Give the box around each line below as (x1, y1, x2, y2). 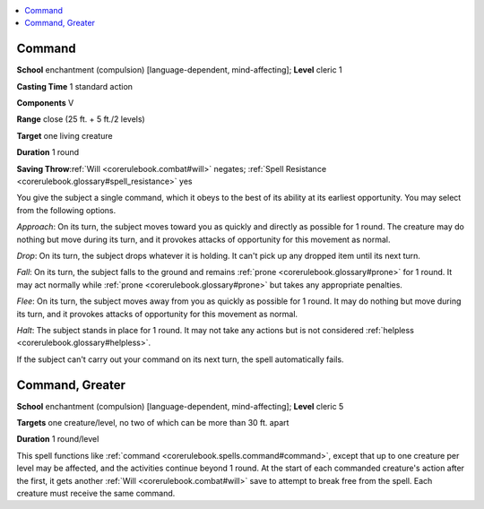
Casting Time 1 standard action (16, 81, 134, 91)
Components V (16, 98, 74, 108)
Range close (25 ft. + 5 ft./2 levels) (16, 114, 145, 125)
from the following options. (16, 204, 117, 215)
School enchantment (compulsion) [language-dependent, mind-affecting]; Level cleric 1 (16, 65, 342, 75)
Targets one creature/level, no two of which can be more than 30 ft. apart (16, 418, 290, 428)
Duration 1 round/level (16, 434, 99, 444)
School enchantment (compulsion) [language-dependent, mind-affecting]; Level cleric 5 (16, 401, 344, 411)
